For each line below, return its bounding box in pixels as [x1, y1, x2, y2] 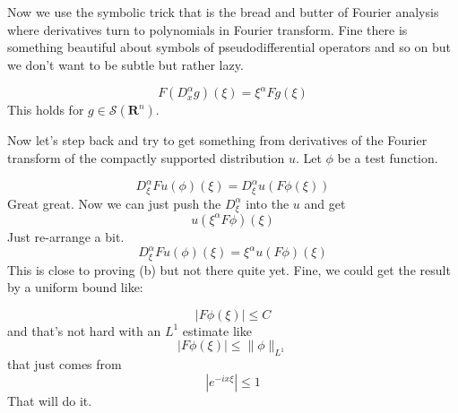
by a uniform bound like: [7, 278, 143, 297]
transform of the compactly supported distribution [7, 148, 285, 167]
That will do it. [7, 391, 92, 409]
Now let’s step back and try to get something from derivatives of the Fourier [7, 131, 428, 150]
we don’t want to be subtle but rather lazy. [7, 55, 244, 73]
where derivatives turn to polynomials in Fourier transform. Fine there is [7, 20, 408, 39]
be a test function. [337, 148, 438, 167]
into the [246, 194, 289, 212]
